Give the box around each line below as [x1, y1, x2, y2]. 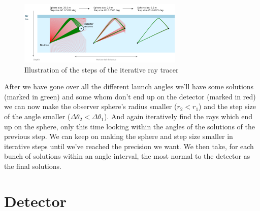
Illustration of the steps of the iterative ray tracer [24, 64, 179, 75]
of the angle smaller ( [4, 111, 71, 122]
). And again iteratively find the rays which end [104, 111, 253, 122]
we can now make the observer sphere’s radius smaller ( [4, 101, 177, 112]
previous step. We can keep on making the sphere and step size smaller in [4, 131, 233, 142]
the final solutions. [4, 161, 61, 171]
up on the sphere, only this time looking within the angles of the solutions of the [4, 121, 255, 131]
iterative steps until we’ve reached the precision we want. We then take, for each [4, 140, 254, 151]
